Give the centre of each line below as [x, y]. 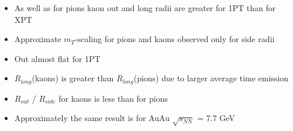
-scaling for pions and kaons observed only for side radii [175, 39]
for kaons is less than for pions [113, 98]
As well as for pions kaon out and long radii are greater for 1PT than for [145, 8]
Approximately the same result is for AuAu [92, 118]
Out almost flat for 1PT [57, 58]
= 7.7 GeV [216, 118]
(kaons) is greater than [73, 78]
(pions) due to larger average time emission [211, 78]
